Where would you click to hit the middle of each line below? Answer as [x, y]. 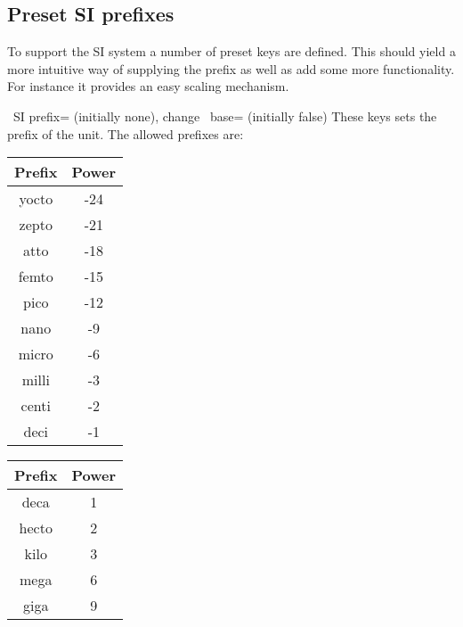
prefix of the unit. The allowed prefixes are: [126, 133]
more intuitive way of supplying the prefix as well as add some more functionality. [231, 68]
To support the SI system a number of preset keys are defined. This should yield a [231, 51]
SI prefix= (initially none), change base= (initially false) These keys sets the [225, 115]
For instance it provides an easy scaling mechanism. [148, 86]
